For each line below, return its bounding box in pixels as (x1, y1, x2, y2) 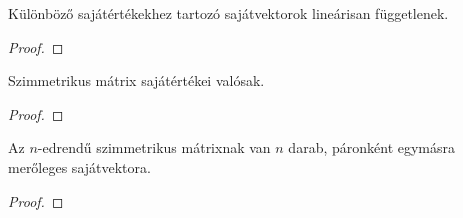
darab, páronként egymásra (288, 137, 456, 158)
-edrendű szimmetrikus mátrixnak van (37, 137, 271, 158)
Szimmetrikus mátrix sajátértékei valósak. (8, 70, 265, 91)
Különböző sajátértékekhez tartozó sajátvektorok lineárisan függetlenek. (8, 3, 449, 23)
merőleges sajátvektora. (8, 156, 151, 177)
